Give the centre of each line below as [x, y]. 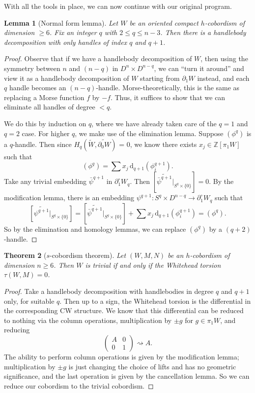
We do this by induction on [45, 123]
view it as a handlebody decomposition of [67, 78]
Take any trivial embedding [45, 181]
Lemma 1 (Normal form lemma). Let [61, 22]
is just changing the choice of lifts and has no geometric [152, 366]
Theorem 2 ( [25, 255]
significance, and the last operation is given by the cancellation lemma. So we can [127, 376]
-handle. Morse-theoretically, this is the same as [168, 88]
